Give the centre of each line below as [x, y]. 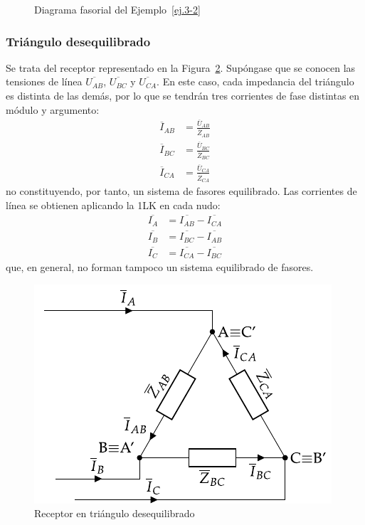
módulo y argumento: [53, 109]
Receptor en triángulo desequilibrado [115, 513]
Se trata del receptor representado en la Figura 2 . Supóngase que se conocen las [181, 67]
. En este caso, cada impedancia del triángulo [255, 81]
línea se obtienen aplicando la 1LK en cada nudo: [113, 205]
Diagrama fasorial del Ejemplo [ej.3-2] [117, 9]
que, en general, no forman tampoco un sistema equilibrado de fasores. [160, 267]
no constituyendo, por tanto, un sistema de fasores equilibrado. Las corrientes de [181, 190]
